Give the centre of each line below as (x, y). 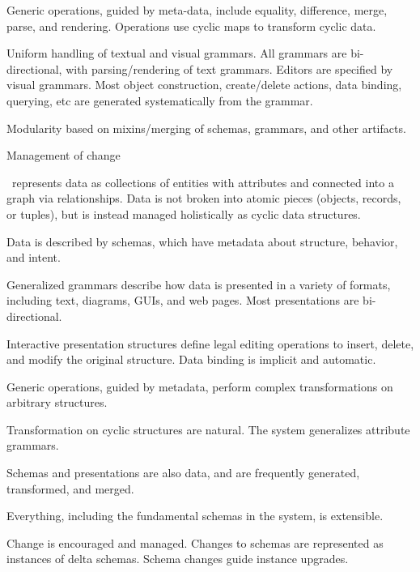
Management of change (64, 155)
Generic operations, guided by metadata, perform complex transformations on (200, 386)
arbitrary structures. (57, 402)
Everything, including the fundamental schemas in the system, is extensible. (195, 516)
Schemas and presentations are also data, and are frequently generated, (183, 473)
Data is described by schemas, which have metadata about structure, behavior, (202, 241)
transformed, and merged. (70, 488)
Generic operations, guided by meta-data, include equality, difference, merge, (197, 10)
